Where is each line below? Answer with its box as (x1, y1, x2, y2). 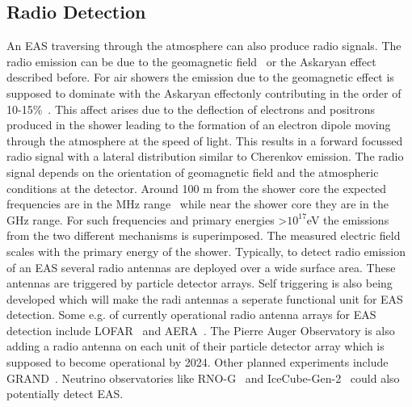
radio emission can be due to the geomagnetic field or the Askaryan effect (6, 52, 376, 69)
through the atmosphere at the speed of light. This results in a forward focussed (6, 132, 403, 149)
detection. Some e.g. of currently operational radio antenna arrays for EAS (6, 306, 376, 323)
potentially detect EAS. (6, 385, 124, 402)
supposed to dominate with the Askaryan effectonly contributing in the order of (6, 84, 401, 101)
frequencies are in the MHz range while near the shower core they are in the (6, 195, 389, 212)
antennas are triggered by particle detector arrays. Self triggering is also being (6, 275, 393, 292)
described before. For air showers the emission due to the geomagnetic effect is (6, 69, 394, 86)
